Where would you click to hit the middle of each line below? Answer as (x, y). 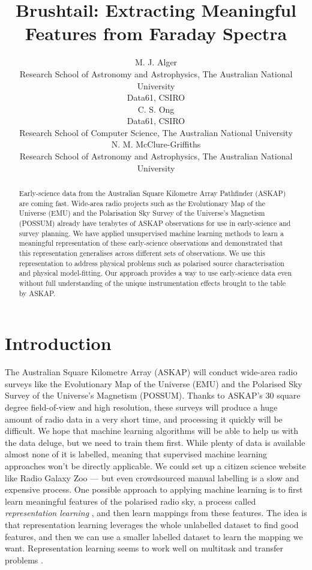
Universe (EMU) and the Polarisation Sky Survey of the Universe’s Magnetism (142, 213)
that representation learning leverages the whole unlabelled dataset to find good (152, 524)
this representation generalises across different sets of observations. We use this (142, 253)
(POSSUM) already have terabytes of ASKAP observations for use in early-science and (155, 223)
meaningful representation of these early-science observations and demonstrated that (151, 243)
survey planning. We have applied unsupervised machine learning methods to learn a (151, 233)
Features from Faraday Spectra (156, 33)
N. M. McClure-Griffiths (156, 144)
